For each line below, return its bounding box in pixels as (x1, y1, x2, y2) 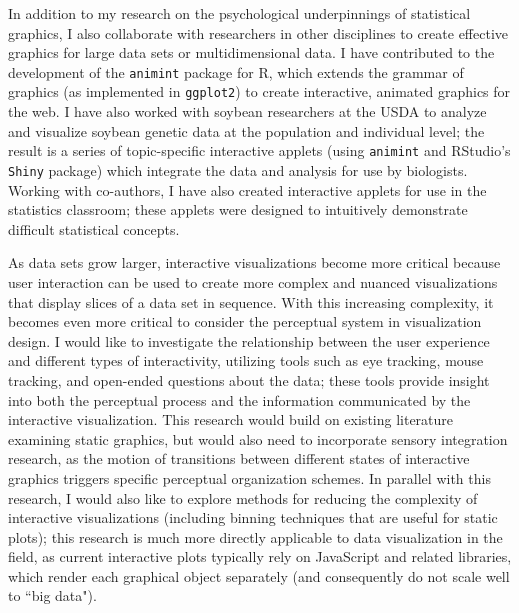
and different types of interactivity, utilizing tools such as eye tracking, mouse (8, 350, 484, 371)
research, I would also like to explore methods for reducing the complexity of (8, 487, 478, 508)
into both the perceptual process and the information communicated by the (8, 389, 471, 410)
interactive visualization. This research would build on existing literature (8, 409, 454, 430)
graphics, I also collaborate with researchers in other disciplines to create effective (8, 22, 509, 43)
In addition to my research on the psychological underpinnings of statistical (8, 3, 471, 23)
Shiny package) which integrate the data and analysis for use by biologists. (8, 159, 468, 180)
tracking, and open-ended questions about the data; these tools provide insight (8, 369, 490, 390)
